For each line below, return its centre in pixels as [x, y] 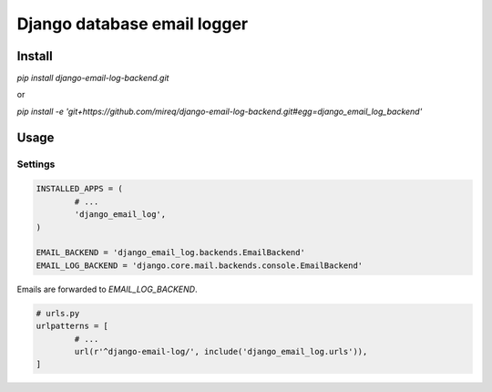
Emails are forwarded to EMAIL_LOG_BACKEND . [107, 289]
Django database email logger [133, 24]
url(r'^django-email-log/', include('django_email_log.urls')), [221, 351]
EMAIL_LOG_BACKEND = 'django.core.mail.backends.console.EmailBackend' [200, 265]
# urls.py [58, 313]
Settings [36, 164]
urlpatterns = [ [72, 326]
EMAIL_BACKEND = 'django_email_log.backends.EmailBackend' [170, 253]
